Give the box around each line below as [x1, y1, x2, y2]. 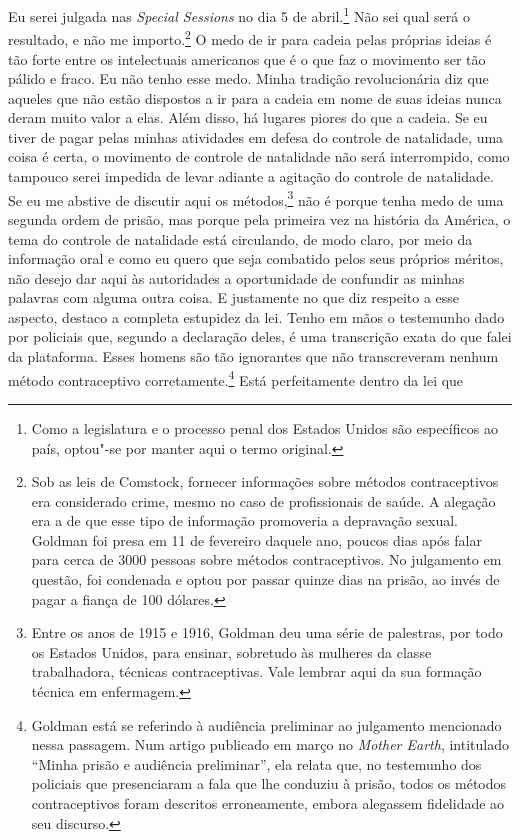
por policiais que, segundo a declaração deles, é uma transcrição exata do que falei [8, 326, 512, 347]
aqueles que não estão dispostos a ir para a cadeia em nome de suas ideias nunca [8, 87, 502, 108]
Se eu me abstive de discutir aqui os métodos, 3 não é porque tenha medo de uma [8, 186, 504, 210]
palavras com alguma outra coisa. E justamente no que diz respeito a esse [8, 287, 460, 308]
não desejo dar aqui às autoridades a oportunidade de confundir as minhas [8, 267, 465, 288]
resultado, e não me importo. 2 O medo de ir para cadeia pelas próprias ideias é [8, 26, 492, 49]
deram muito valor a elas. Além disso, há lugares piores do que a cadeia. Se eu [8, 107, 488, 128]
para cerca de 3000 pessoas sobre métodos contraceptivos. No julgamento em [31, 549, 502, 570]
